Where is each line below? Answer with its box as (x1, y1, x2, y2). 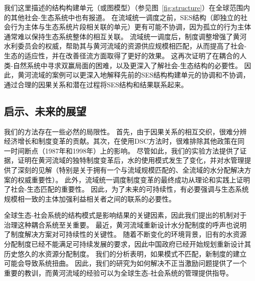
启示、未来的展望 (4, 103, 86, 118)
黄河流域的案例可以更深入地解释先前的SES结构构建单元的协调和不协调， (17, 70, 250, 80)
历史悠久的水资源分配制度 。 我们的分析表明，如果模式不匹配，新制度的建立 (4, 248, 247, 258)
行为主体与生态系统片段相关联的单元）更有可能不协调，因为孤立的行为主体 (10, 22, 251, 32)
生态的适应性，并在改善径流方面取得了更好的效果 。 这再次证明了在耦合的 (4, 50, 240, 60)
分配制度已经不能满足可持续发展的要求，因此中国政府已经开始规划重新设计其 (4, 239, 251, 249)
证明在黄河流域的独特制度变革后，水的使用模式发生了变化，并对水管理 (17, 155, 244, 165)
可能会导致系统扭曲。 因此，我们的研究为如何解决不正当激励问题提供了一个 (4, 258, 247, 268)
